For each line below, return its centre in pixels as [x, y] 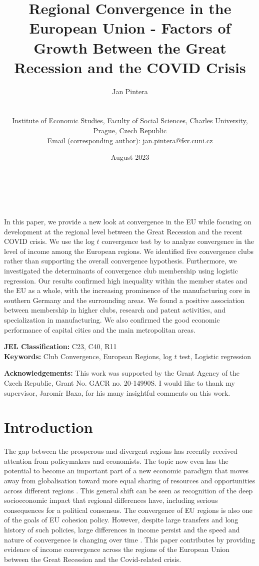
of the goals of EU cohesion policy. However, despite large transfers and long [121, 520]
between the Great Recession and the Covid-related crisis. [93, 559]
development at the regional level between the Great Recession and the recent [123, 231]
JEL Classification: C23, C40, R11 [60, 346]
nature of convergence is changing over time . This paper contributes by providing [130, 539]
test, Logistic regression [215, 356]
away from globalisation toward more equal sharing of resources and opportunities [130, 481]
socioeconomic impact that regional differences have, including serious [111, 500]
